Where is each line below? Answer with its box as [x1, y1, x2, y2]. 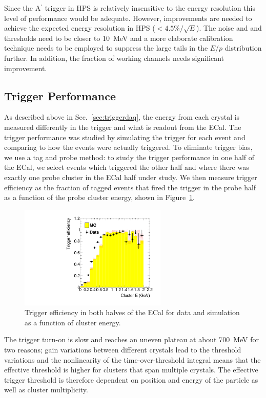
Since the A [4, 3, 41, 13]
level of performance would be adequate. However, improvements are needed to [4, 12, 252, 23]
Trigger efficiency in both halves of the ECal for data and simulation [25, 307, 240, 318]
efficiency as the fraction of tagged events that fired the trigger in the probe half [4, 182, 256, 192]
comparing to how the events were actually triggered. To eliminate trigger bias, [4, 142, 253, 152]
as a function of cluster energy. [25, 317, 121, 327]
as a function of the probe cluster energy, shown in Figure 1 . [4, 192, 195, 203]
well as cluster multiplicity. [4, 384, 88, 395]
